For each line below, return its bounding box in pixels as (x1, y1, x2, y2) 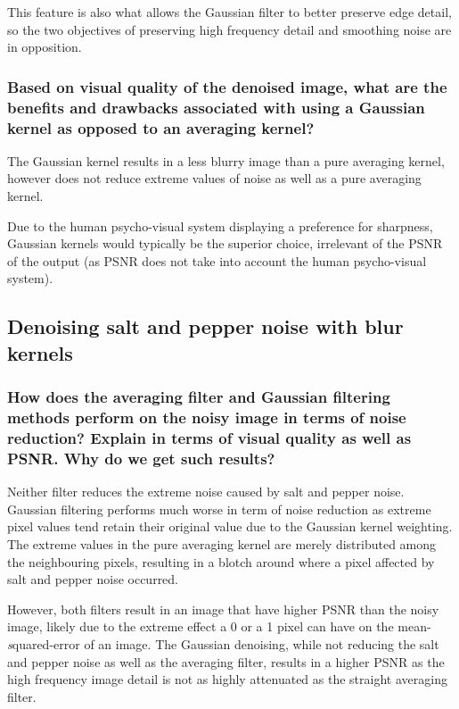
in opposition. (7, 38, 82, 56)
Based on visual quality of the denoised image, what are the (7, 75, 447, 97)
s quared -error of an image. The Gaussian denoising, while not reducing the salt (7, 634, 439, 653)
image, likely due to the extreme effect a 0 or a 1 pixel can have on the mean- (7, 617, 431, 636)
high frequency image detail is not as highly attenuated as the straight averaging (7, 670, 447, 688)
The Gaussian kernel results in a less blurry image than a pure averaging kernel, (7, 151, 445, 170)
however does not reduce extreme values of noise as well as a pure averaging (7, 169, 422, 188)
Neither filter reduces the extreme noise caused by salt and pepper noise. (7, 482, 405, 501)
